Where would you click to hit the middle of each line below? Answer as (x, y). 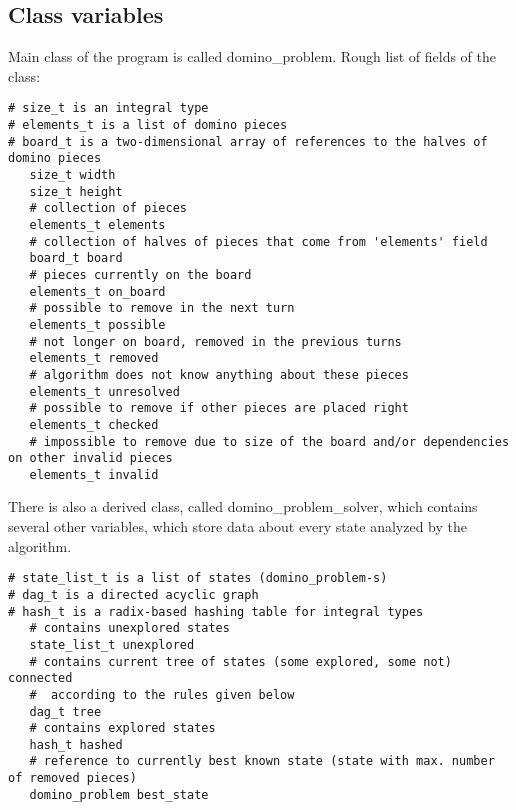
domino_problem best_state (119, 794)
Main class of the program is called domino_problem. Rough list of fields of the (252, 56)
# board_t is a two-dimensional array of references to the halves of (248, 141)
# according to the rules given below (162, 694)
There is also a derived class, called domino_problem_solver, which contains (243, 506)
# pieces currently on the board (140, 274)
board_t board (76, 258)
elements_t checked (94, 424)
